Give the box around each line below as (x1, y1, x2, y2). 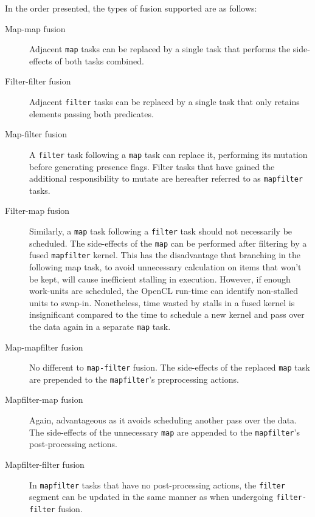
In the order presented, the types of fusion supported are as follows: (5, 2, 257, 14)
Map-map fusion (5, 22, 66, 35)
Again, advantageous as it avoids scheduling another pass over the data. (29, 414, 297, 426)
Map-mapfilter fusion (5, 340, 83, 353)
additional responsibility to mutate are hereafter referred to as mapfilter (29, 172, 303, 185)
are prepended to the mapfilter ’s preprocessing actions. (29, 372, 239, 385)
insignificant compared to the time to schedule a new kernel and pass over (29, 308, 305, 321)
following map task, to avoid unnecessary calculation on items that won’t (29, 260, 302, 273)
